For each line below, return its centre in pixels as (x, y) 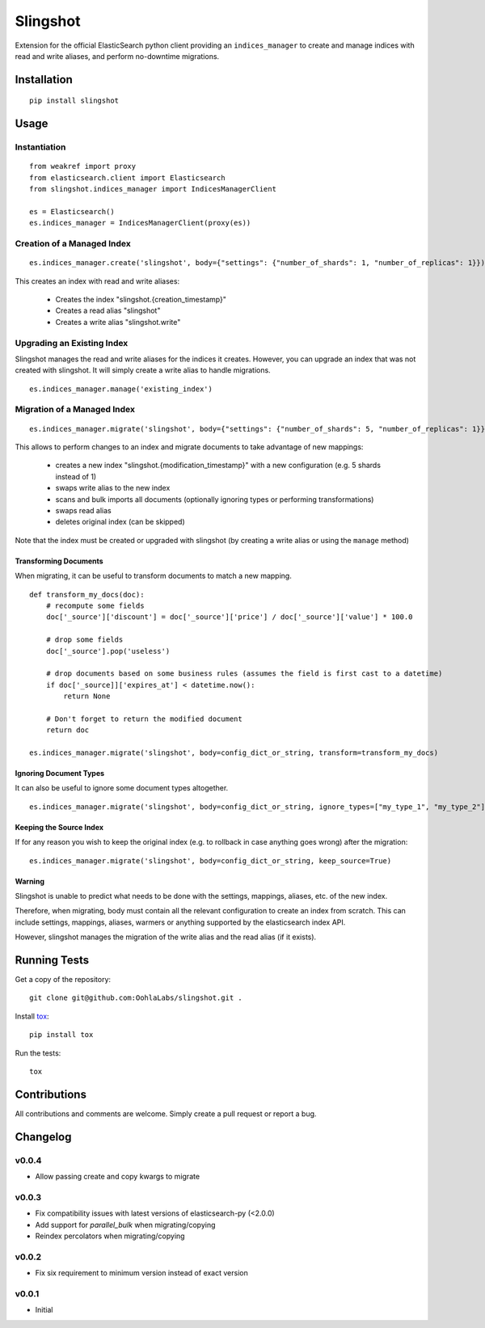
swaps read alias (84, 510)
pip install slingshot (74, 101)
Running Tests (52, 960)
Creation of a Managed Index (73, 244)
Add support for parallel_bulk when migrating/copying (125, 1225)
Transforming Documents (59, 561)
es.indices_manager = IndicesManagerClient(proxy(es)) (140, 223)
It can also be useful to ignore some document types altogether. (122, 788)
